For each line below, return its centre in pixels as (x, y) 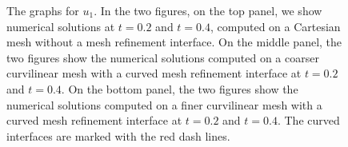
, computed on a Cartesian (275, 26)
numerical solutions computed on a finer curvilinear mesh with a (164, 104)
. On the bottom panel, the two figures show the (180, 88)
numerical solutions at (61, 26)
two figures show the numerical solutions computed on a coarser (163, 57)
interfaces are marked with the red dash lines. (118, 135)
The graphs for (43, 10)
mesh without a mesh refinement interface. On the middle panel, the (174, 42)
